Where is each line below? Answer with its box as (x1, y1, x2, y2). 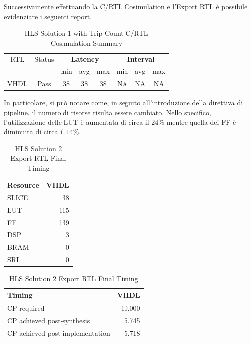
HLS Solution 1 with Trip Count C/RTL (24, 28, 148, 38)
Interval (127, 54, 155, 64)
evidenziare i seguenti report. (4, 11, 92, 21)
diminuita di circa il (4, 126, 64, 137)
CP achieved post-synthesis (7, 315, 90, 325)
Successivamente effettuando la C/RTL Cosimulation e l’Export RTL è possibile (4, 1, 248, 11)
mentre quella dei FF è (166, 116, 236, 127)
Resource (7, 179, 39, 190)
